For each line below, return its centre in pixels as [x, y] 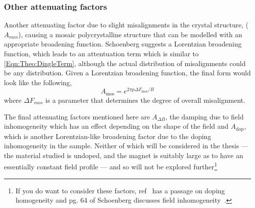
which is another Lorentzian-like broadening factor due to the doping [108, 136]
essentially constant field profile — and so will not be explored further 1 [111, 166]
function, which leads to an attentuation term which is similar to [101, 53]
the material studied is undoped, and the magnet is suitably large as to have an [124, 155]
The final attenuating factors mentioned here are [77, 116]
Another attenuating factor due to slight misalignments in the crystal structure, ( [126, 25]
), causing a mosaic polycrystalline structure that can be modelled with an [130, 34]
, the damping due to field [204, 116]
